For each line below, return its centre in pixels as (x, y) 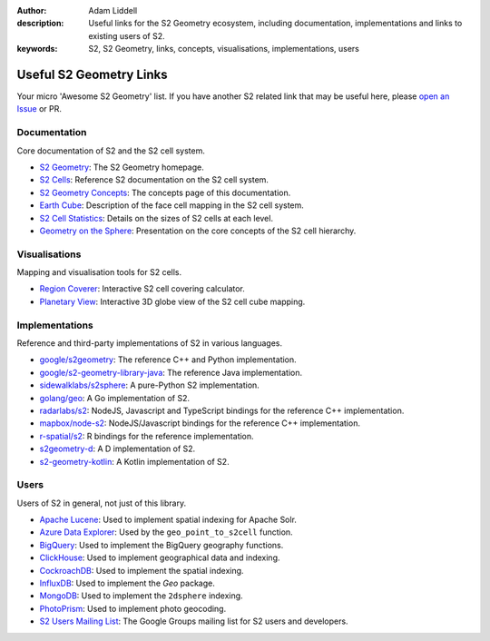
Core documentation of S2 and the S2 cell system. (111, 151)
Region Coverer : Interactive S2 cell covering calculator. (142, 289)
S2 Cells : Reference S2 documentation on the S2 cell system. (154, 180)
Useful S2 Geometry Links (92, 74)
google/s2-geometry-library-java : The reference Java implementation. (171, 372)
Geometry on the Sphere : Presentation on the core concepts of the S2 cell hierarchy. (198, 231)
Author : (32, 10)
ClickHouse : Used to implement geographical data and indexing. (160, 557)
